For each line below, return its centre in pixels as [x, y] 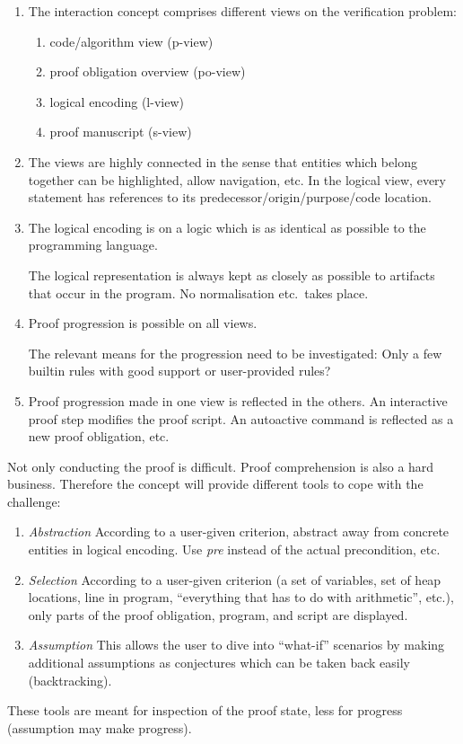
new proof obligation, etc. [99, 436]
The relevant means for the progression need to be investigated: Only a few [235, 353]
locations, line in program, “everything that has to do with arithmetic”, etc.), [241, 597]
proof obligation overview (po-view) [148, 71]
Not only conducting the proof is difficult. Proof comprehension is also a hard [221, 466]
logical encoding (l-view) [117, 101]
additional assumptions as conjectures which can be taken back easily [219, 663]
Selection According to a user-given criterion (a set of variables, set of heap [235, 579]
